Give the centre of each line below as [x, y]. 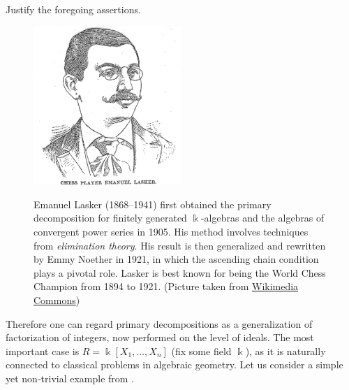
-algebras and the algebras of [262, 218]
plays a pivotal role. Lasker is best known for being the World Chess [180, 272]
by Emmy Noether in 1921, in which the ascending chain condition [176, 259]
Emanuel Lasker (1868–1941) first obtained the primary [153, 204]
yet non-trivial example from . [70, 378]
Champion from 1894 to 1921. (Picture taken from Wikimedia [166, 286]
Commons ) [57, 300]
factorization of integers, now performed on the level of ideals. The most [160, 337]
